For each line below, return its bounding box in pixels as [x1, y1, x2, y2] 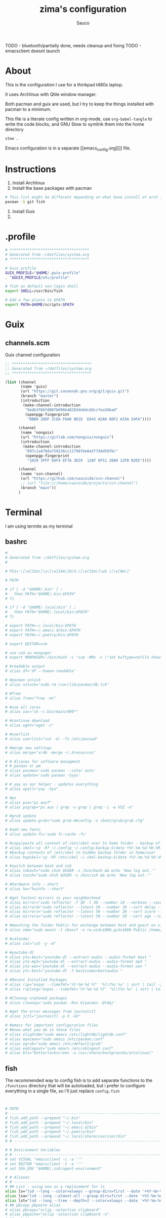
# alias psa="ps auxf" [5, 800, 52, 805]
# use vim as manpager [5, 650, 52, 655]
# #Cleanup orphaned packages [5, 995, 68, 1000]
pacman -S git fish [5, 200, 45, 205]
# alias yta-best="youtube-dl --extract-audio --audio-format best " [5, 955, 152, 960]
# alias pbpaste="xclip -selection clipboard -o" [5, 1212, 110, 1217]
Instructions [5, 163, 56, 175]
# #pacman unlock [5, 678, 41, 683]
